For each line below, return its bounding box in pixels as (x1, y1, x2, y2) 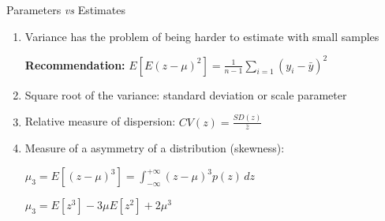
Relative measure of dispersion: (24, 113, 176, 129)
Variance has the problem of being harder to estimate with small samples (24, 28, 379, 44)
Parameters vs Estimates (6, 2, 125, 17)
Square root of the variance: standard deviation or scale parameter (24, 86, 347, 103)
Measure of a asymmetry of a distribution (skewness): (24, 140, 285, 156)
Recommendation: (24, 56, 125, 73)
